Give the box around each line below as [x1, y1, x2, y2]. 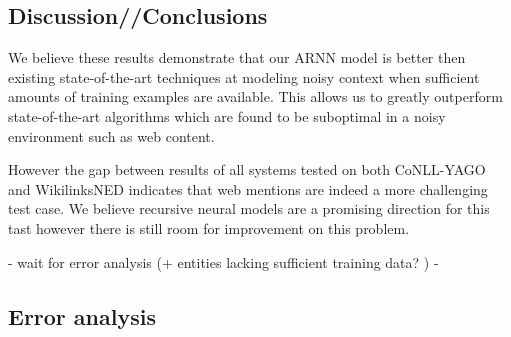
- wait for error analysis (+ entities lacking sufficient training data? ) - [8, 251, 439, 272]
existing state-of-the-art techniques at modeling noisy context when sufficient [8, 66, 480, 87]
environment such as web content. [8, 125, 215, 146]
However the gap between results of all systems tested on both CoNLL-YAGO [8, 159, 486, 180]
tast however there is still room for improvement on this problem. [8, 217, 410, 238]
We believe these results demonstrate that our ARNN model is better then [8, 47, 466, 68]
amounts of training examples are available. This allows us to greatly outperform [8, 86, 503, 107]
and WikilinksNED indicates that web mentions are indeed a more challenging [8, 178, 488, 199]
